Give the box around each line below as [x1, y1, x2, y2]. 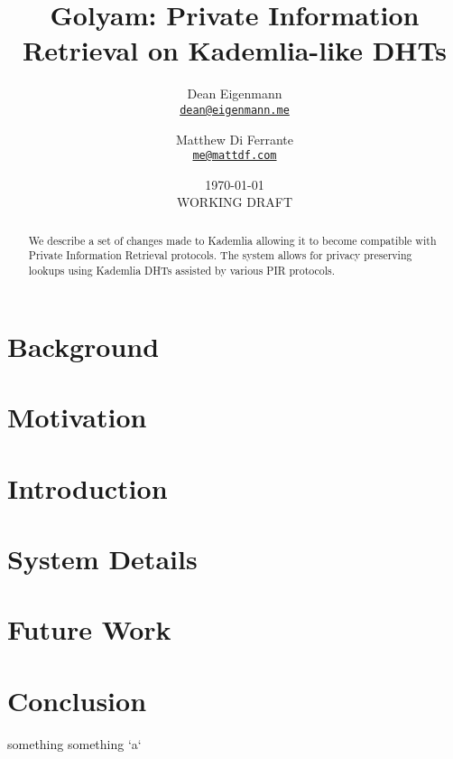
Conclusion [7, 681, 147, 718]
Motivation [7, 398, 147, 436]
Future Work [7, 611, 171, 648]
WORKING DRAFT [176, 192, 293, 211]
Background [7, 327, 160, 364]
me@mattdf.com [192, 149, 277, 163]
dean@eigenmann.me [180, 103, 290, 117]
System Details [7, 539, 198, 576]
